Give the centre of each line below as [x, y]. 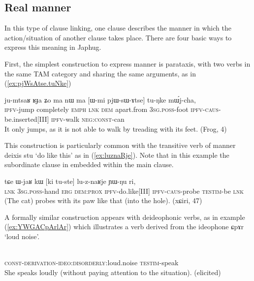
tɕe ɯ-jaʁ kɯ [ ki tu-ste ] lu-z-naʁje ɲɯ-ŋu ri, [70, 181]
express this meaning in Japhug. [53, 47]
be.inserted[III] [27, 119]
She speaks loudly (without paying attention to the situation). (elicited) [113, 272]
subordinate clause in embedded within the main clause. [89, 164]
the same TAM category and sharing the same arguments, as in [100, 73]
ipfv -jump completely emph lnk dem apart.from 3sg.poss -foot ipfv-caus [111, 109]
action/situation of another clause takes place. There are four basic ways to [118, 37]
